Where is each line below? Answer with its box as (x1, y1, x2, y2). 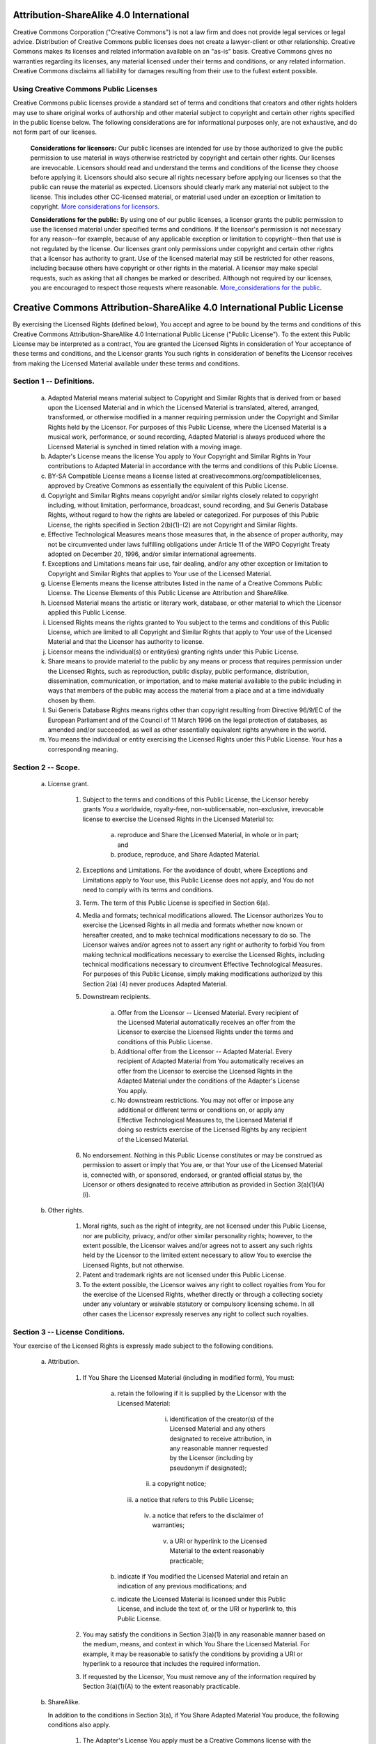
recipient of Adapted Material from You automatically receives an (117, 1057, 304, 1065)
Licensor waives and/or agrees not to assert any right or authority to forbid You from (82, 940, 325, 949)
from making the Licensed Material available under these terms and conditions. (13, 359, 240, 368)
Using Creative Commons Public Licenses (13, 84, 158, 93)
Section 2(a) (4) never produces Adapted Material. (82, 979, 228, 988)
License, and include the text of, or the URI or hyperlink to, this (117, 1604, 297, 1613)
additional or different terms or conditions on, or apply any (117, 1106, 285, 1114)
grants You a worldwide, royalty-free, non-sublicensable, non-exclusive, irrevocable (82, 805, 324, 813)
